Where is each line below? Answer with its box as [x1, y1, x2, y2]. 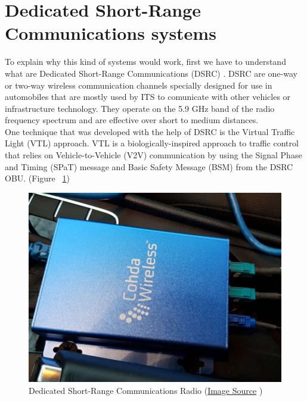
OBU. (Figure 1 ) [5, 172, 70, 184]
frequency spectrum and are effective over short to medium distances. [5, 114, 259, 126]
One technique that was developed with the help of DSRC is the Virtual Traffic [5, 125, 295, 137]
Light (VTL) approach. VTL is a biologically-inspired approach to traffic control [5, 137, 299, 149]
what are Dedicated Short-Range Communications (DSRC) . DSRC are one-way [5, 67, 297, 79]
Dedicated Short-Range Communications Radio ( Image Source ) [29, 384, 263, 396]
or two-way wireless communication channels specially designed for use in [5, 79, 272, 91]
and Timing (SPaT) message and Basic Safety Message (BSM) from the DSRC [5, 160, 293, 173]
